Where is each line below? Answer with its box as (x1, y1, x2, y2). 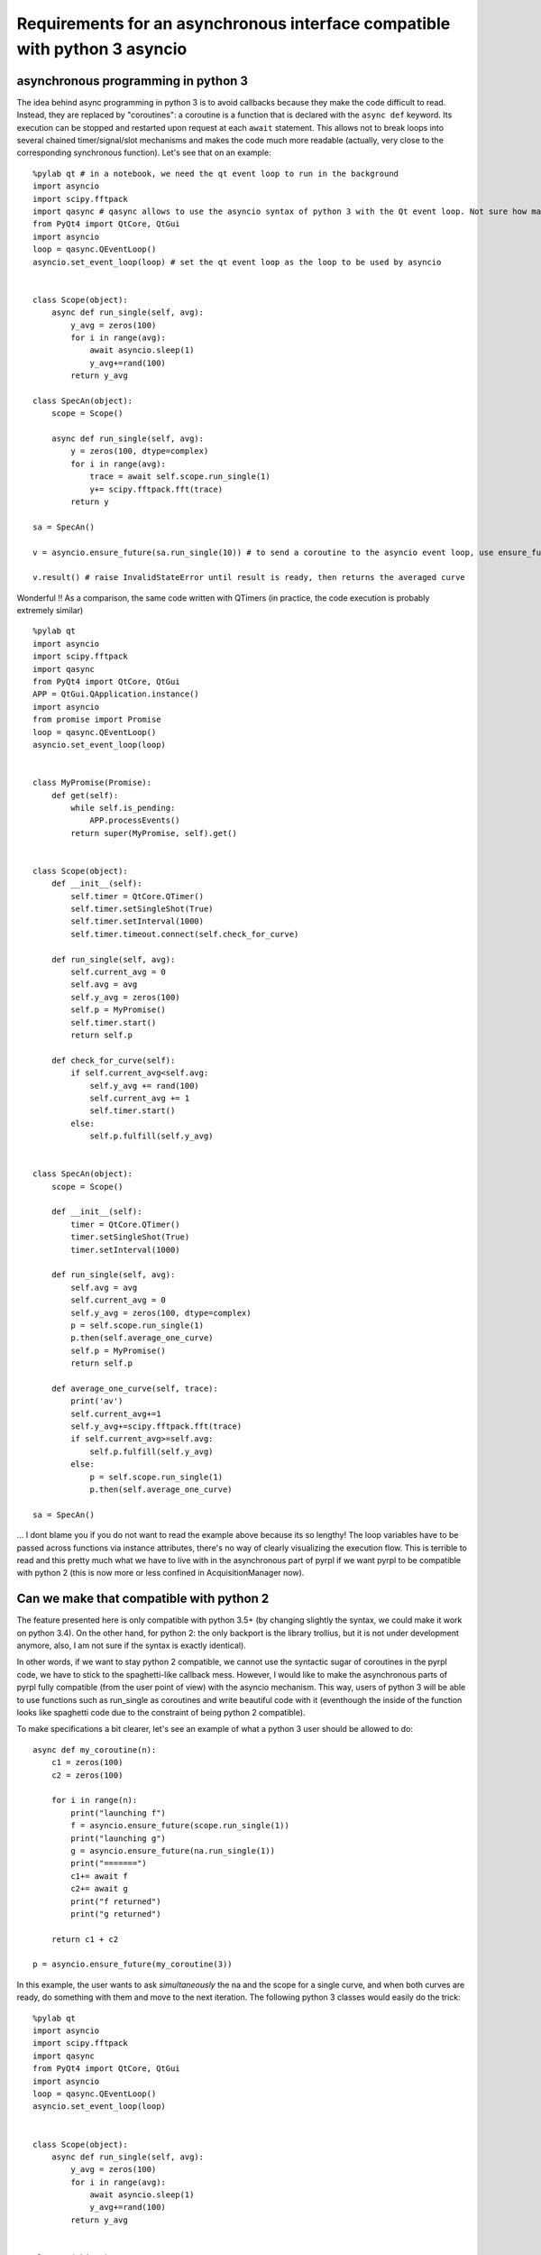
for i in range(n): (50, 1795, 138, 1806)
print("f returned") (70, 1896, 161, 1907)
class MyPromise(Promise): (32, 778, 152, 788)
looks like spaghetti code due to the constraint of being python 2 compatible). (16, 1707, 306, 1718)
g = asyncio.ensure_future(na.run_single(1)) (70, 1845, 275, 1855)
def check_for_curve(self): (50, 1055, 176, 1065)
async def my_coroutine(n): (32, 1744, 157, 1754)
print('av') (70, 1396, 124, 1406)
